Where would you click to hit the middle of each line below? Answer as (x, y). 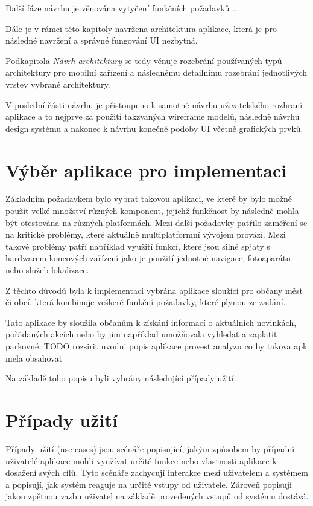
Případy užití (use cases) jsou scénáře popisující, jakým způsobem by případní (150, 448)
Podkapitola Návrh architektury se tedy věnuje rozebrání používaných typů (144, 60)
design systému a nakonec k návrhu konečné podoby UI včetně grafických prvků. (154, 128)
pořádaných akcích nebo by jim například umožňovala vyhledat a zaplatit (141, 334)
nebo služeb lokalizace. (47, 270)
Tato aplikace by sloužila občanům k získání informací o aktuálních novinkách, (151, 322)
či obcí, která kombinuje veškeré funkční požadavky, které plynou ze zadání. (146, 302)
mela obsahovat (34, 358)
